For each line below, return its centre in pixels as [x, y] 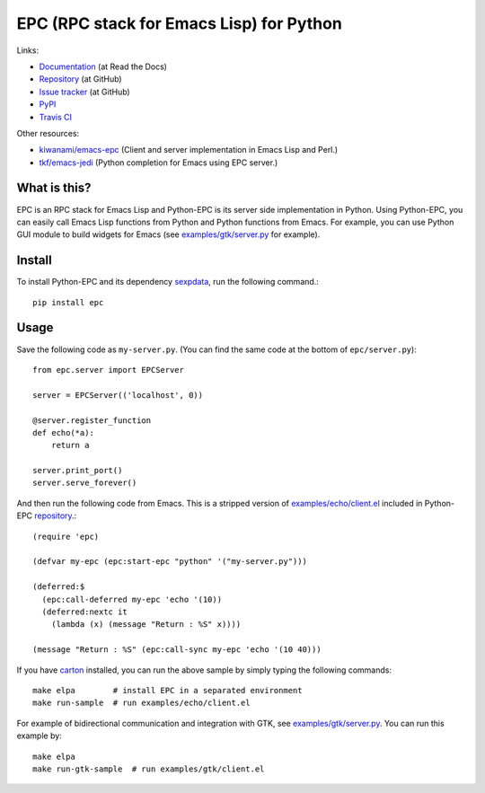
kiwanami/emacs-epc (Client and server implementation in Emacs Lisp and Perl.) [189, 150]
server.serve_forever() [85, 483]
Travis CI [55, 117]
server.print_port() [78, 471]
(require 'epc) [66, 536]
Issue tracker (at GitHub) [84, 92]
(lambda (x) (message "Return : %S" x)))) [146, 625]
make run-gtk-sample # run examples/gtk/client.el [149, 769]
